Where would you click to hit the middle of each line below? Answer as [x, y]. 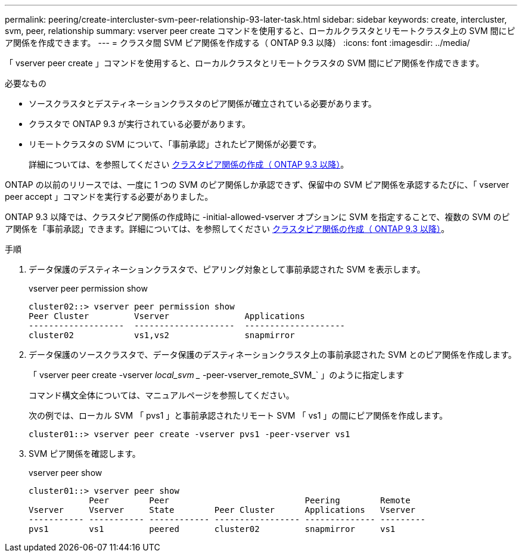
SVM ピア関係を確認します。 [85, 454]
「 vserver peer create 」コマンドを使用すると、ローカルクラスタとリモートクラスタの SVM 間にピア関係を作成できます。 [245, 63]
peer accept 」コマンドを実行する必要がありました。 [109, 197]
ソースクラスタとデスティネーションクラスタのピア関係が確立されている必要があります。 [203, 103]
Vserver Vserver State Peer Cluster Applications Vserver [222, 510]
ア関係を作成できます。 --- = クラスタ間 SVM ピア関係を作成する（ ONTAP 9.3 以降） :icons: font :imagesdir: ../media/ [237, 43]
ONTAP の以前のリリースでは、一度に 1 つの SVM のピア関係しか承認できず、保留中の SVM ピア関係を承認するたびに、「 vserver [257, 185]
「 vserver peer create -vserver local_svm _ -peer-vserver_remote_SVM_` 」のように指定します [217, 375]
